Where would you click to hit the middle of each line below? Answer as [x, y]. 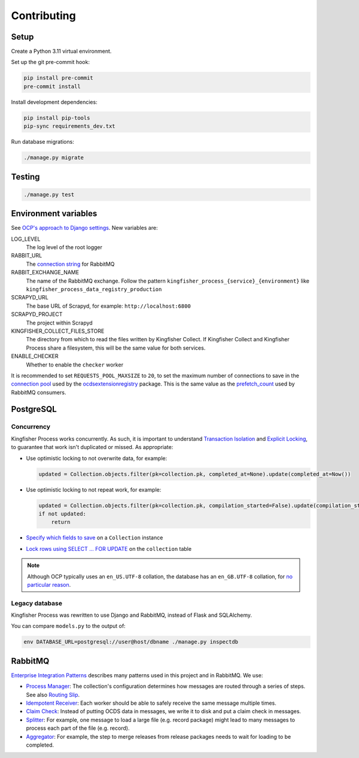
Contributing [43, 16]
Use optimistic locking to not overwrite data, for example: [97, 458]
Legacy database [37, 603]
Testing [25, 177]
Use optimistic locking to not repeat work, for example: [94, 489]
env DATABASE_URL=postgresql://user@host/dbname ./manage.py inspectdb [131, 642]
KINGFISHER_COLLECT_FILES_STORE [58, 331]
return [61, 522]
